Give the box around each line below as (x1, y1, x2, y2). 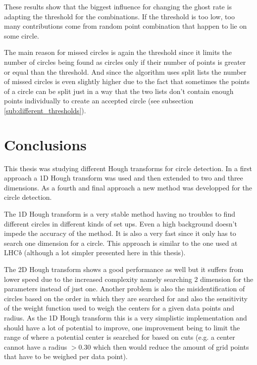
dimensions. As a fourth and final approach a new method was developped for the (4, 182, 252, 192)
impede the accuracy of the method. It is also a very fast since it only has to (4, 228, 236, 238)
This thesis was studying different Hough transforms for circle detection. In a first (4, 163, 252, 173)
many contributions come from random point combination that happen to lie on (4, 21, 247, 31)
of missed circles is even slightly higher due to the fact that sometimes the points (4, 76, 250, 87)
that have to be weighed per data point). (4, 351, 128, 362)
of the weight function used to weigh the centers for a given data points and (4, 303, 235, 313)
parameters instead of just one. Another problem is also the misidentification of (4, 283, 245, 294)
